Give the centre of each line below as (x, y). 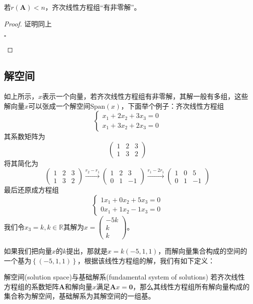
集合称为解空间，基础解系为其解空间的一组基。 (79, 296)
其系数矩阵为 (25, 136)
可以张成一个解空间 (60, 105)
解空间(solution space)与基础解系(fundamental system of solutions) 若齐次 (118, 277)
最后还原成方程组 (31, 190)
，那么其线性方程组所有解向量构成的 (191, 286)
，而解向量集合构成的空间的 (203, 251)
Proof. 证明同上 (28, 23)
